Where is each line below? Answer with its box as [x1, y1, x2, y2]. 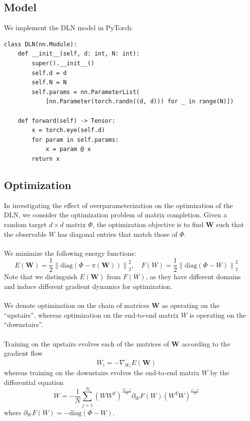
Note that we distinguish [4, 271, 78, 282]
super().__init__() [32, 59, 95, 67]
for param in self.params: [32, 136, 119, 143]
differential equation [4, 377, 64, 387]
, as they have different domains [145, 271, 241, 282]
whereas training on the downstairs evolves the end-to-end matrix [4, 367, 199, 378]
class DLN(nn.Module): [4, 40, 77, 48]
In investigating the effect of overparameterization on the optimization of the [4, 200, 233, 210]
